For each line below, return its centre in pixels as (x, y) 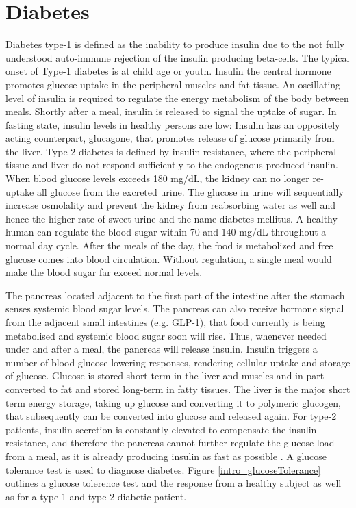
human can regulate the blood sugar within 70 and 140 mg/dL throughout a (166, 232)
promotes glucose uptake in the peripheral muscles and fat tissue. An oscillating (173, 84)
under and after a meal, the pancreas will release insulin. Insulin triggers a (162, 349)
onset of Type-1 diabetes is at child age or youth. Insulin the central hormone (168, 71)
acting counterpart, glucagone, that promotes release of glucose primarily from (170, 138)
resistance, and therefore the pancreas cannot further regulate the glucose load (170, 443)
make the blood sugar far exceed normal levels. (104, 272)
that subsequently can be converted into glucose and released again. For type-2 (171, 416)
